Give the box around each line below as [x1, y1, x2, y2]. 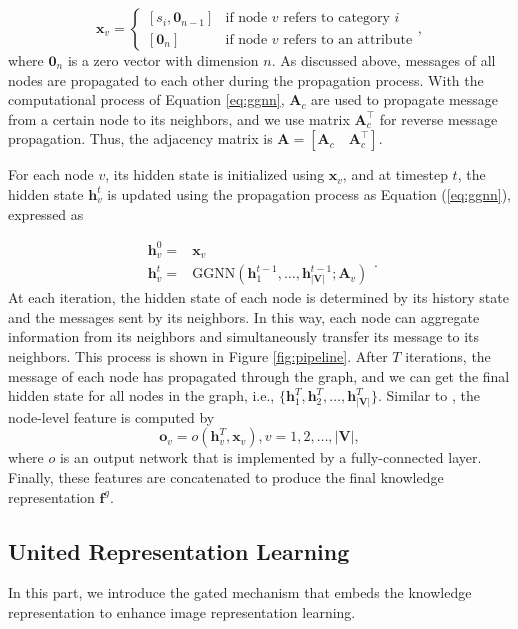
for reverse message [379, 108, 498, 129]
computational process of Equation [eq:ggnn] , [8, 89, 285, 110]
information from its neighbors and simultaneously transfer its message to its [8, 326, 480, 347]
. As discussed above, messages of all [271, 50, 496, 70]
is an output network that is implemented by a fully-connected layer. [59, 447, 482, 468]
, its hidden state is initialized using [105, 164, 325, 185]
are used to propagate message [311, 89, 499, 110]
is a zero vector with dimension [67, 50, 259, 70]
